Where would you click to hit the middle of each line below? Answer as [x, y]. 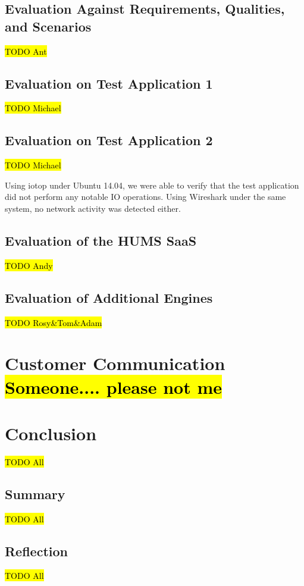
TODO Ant [26, 51]
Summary [35, 493]
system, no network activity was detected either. [93, 208]
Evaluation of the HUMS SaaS [101, 240]
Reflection [36, 551]
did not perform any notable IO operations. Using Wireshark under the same [145, 197]
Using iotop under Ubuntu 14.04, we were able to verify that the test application [152, 185]
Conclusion [51, 433]
